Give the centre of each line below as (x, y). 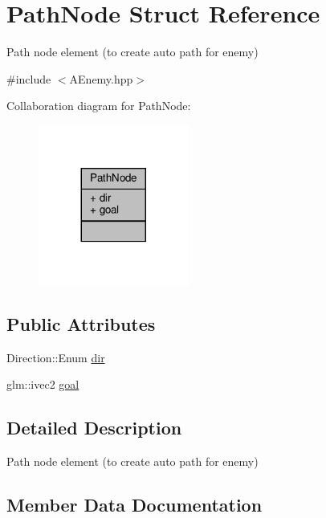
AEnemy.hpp (101, 78)
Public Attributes (81, 323)
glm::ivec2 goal (43, 384)
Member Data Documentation (134, 504)
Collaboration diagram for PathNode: (99, 106)
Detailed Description (94, 428)
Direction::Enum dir (56, 357)
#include (29, 78)
